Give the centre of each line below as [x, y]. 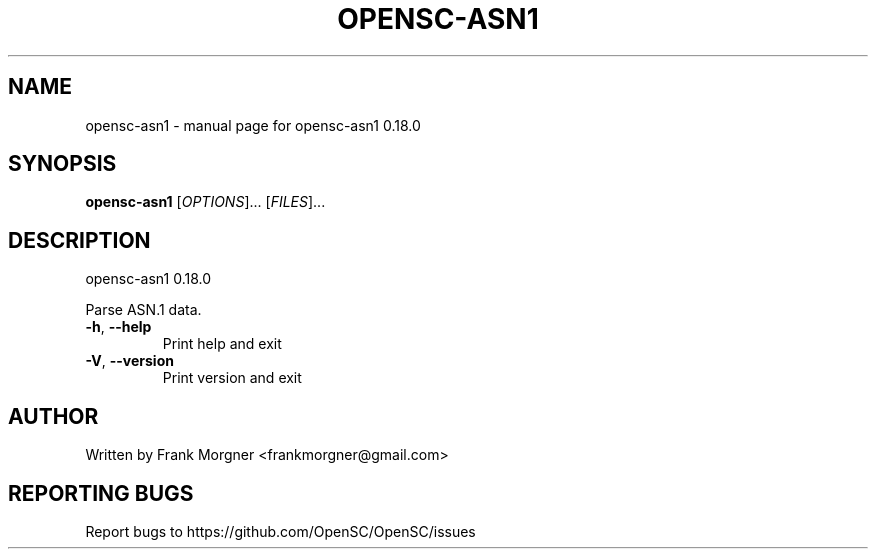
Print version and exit [232, 378]
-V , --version [129, 361]
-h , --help [118, 327]
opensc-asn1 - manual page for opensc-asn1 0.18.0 [253, 125]
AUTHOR [53, 416]
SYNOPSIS [62, 164]
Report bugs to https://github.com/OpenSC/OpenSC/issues [280, 531]
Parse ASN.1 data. [143, 310]
